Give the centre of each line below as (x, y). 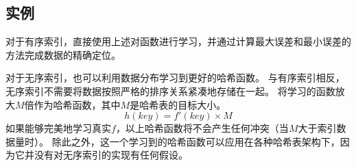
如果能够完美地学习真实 (58, 128)
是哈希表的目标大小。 (178, 104)
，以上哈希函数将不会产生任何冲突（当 (202, 128)
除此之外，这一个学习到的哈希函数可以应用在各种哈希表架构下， (196, 141)
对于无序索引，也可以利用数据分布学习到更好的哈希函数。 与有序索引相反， (175, 78)
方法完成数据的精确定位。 (63, 54)
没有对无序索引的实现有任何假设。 (111, 155)
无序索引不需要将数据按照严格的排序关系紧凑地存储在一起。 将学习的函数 (170, 91)
